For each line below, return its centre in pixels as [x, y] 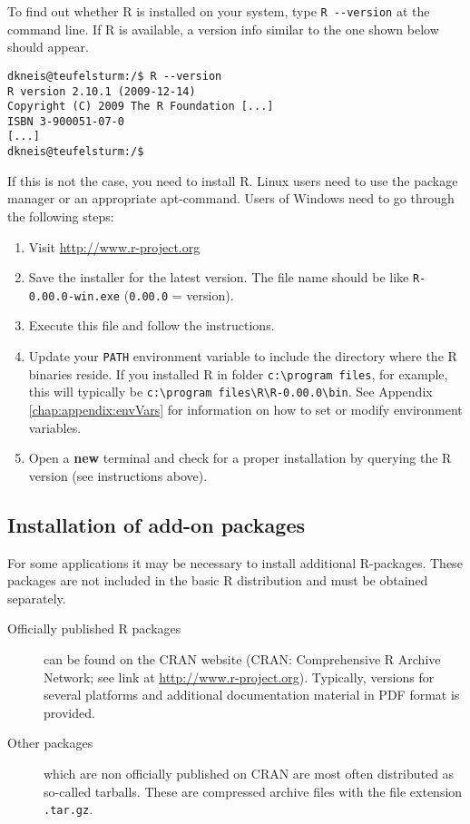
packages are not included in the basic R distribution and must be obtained [218, 580]
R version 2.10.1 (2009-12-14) [102, 91]
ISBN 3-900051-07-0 [66, 121]
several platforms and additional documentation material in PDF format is [252, 695]
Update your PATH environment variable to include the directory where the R [243, 356]
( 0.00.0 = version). [179, 294]
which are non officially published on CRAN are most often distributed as [249, 773]
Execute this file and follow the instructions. [152, 325]
